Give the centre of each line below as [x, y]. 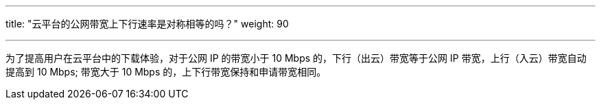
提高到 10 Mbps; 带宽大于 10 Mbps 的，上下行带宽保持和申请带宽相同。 [166, 72]
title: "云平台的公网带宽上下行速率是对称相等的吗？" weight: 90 [147, 24]
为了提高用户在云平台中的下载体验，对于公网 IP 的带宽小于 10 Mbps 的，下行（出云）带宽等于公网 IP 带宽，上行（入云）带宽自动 [296, 58]
